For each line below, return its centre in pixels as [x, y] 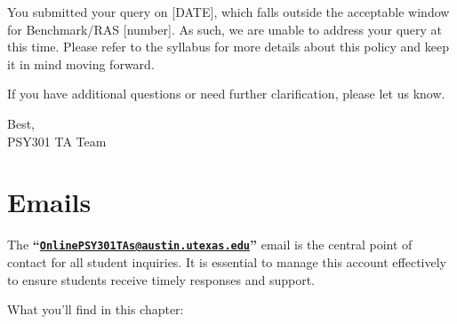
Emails [49, 202]
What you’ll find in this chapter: [96, 309]
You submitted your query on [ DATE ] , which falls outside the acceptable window [228, 12]
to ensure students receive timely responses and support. [161, 279]
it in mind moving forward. [81, 63]
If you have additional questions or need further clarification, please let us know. [226, 94]
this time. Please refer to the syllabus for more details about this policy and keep [228, 47]
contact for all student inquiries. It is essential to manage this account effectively [227, 261]
